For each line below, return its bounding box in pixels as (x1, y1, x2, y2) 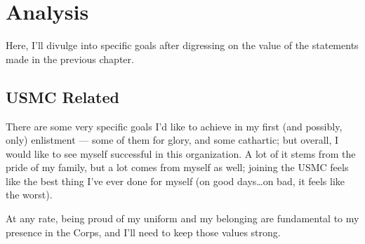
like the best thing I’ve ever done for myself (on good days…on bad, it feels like (6, 173, 345, 188)
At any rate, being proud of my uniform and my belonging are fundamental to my (6, 211, 359, 226)
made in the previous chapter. (6, 51, 134, 66)
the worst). (6, 187, 53, 202)
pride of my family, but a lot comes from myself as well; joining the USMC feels (6, 160, 349, 175)
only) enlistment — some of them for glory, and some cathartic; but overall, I (6, 133, 339, 147)
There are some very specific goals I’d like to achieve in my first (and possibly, (6, 118, 343, 133)
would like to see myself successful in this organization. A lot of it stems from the (6, 146, 356, 161)
